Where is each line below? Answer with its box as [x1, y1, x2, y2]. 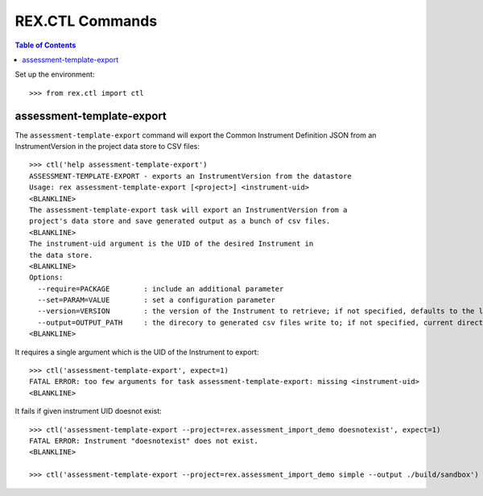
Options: [29, 273, 64, 282]
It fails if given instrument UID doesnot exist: [14, 407, 163, 416]
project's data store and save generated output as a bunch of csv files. [29, 217, 331, 225]
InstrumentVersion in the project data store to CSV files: [14, 142, 200, 151]
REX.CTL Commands [14, 12, 158, 30]
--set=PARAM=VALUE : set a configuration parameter [37, 296, 275, 305]
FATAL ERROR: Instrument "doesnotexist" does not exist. [29, 436, 259, 445]
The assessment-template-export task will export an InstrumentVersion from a [29, 205, 348, 214]
